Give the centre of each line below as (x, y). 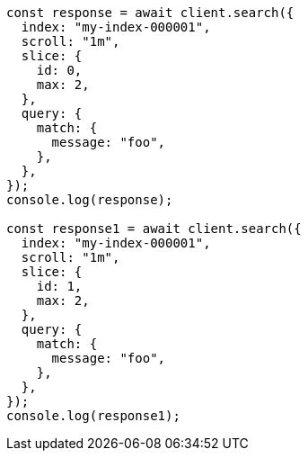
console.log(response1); (93, 416)
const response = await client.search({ (150, 13)
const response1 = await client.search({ (154, 229)
